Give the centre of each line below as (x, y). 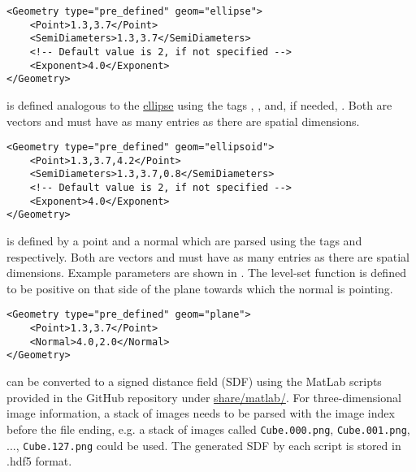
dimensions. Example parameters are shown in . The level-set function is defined (206, 273)
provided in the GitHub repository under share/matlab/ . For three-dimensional (204, 397)
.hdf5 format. (39, 461)
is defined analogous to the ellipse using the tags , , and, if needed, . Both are (199, 104)
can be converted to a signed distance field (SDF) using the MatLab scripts (194, 381)
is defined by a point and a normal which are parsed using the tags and (184, 241)
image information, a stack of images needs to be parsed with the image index (201, 413)
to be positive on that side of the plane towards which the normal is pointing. (200, 288)
